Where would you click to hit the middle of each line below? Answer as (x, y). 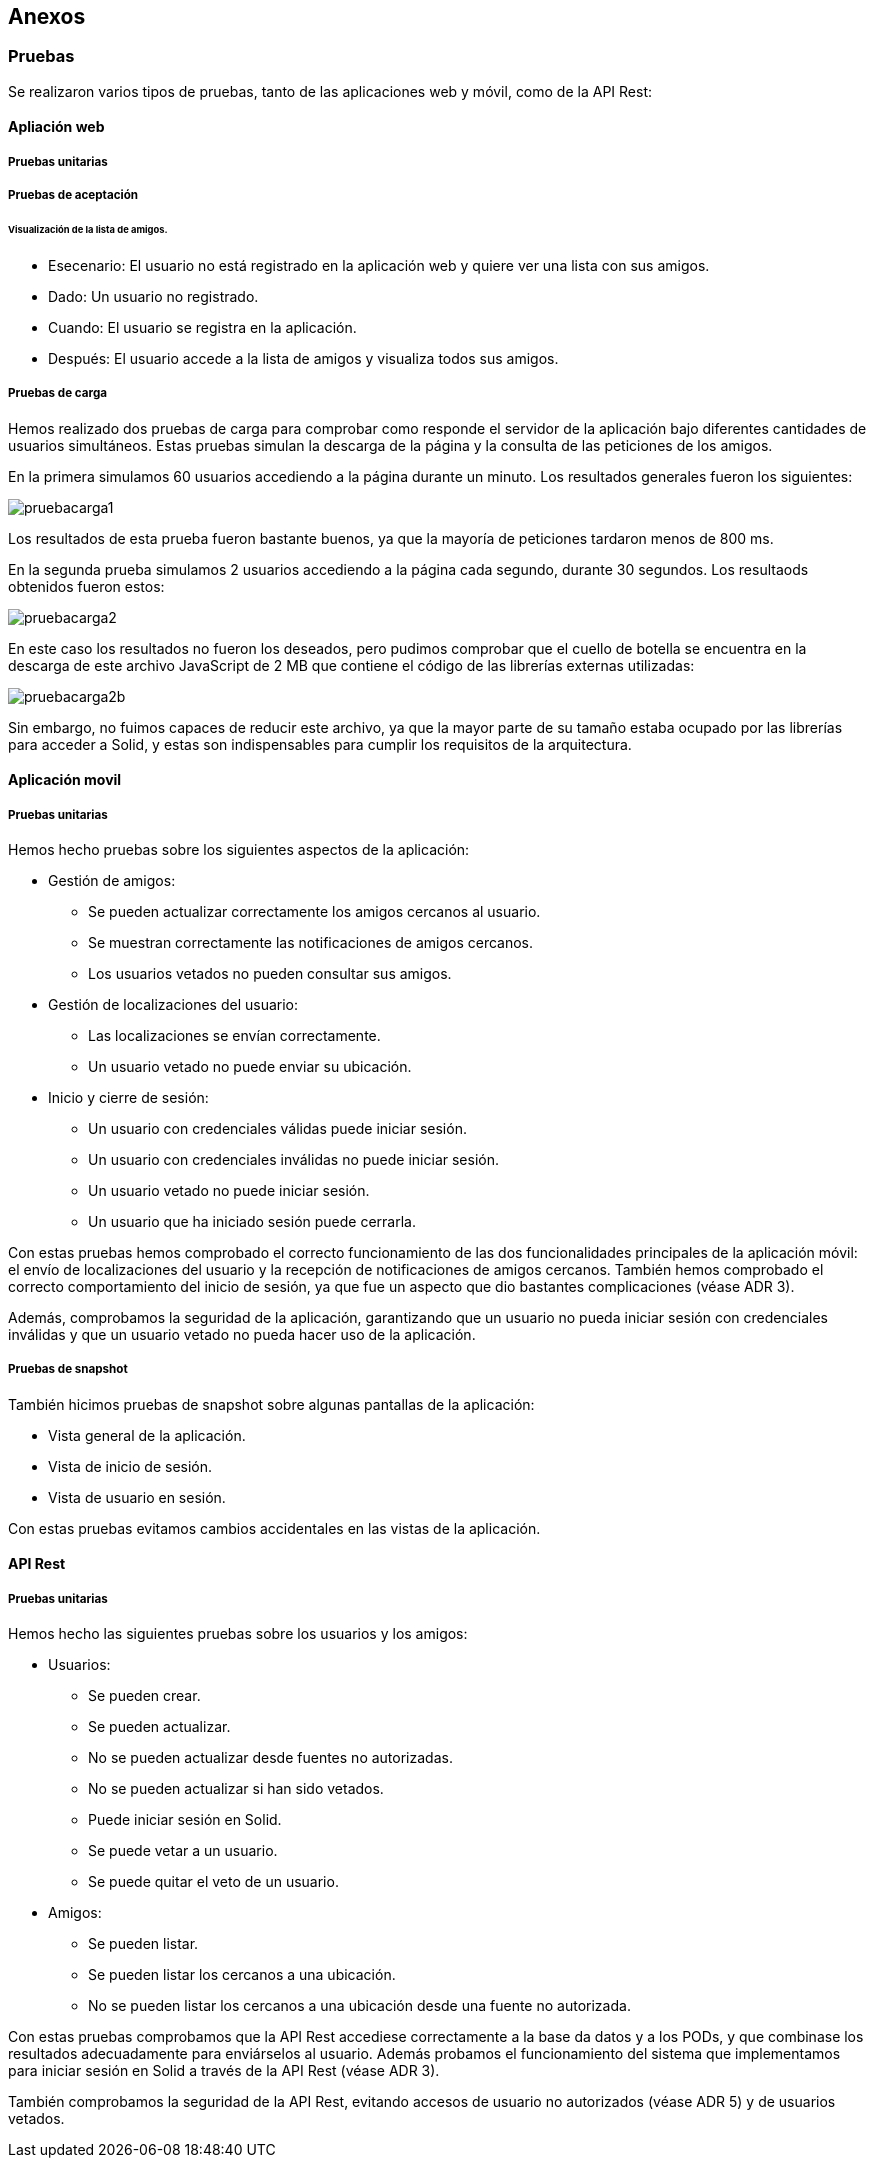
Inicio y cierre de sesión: (128, 1098)
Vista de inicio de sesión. (130, 1466)
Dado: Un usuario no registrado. (153, 296)
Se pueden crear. (144, 1696)
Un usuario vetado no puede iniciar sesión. (229, 1191)
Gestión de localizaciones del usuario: (173, 1005)
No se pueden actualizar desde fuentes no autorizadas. (270, 1758)
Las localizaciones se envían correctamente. (234, 1036)
